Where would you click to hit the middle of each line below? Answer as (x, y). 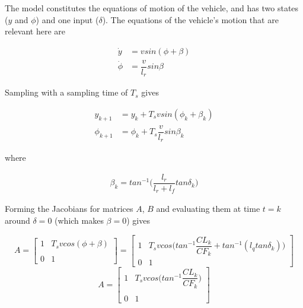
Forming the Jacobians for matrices (69, 209)
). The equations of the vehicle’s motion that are (190, 19)
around (17, 220)
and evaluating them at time (208, 209)
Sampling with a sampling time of (66, 92)
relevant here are (35, 31)
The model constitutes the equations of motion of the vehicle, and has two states (152, 8)
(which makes (79, 220)
